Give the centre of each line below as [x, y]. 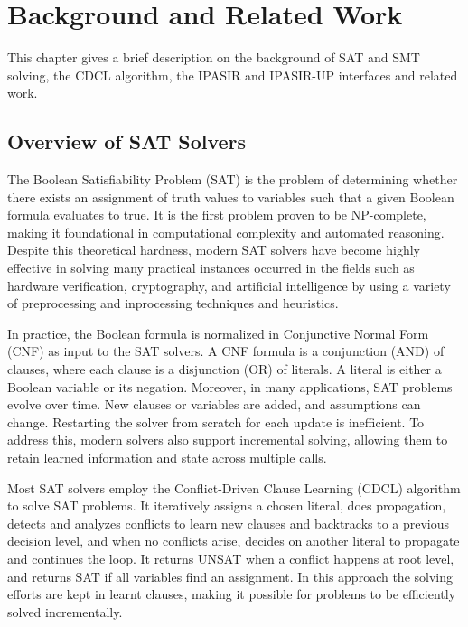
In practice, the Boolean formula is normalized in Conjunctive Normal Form [218, 333]
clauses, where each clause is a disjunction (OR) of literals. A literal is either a [225, 369]
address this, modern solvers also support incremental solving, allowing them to [228, 440]
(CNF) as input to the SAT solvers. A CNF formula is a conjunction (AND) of [226, 351]
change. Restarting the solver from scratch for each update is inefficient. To [216, 421]
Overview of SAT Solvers [127, 141]
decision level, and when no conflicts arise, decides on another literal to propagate [234, 541]
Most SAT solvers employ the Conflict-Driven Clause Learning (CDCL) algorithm [234, 487]
